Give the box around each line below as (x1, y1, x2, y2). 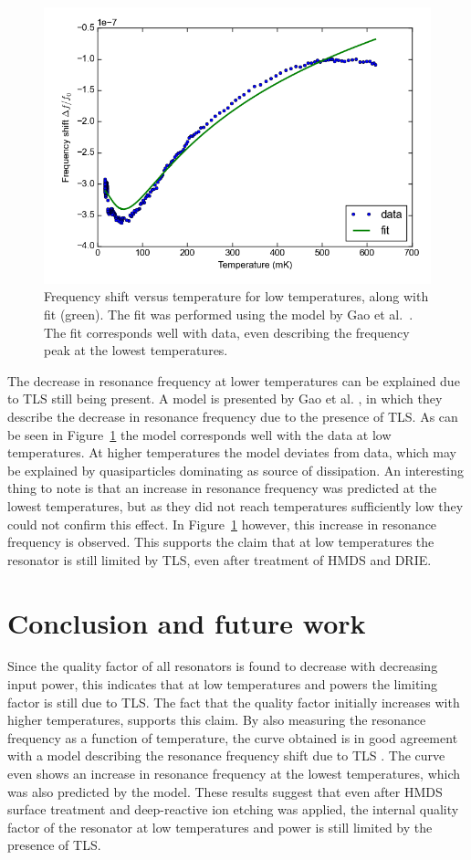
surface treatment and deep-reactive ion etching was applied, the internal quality (7, 800, 459, 819)
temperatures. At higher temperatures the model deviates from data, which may (7, 443, 457, 462)
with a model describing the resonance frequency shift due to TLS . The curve (7, 746, 445, 765)
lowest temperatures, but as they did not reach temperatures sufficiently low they (7, 496, 464, 515)
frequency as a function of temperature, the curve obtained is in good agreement (7, 728, 458, 747)
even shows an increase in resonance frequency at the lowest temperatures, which (7, 764, 461, 783)
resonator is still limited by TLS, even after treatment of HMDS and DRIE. (7, 550, 432, 569)
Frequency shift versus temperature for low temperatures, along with (44, 287, 429, 306)
